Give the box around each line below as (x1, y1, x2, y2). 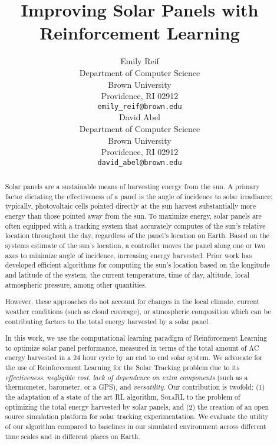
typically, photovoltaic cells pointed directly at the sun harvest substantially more (5, 201, 256, 211)
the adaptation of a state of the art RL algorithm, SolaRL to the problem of (5, 392, 240, 402)
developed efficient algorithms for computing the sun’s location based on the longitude (5, 260, 270, 270)
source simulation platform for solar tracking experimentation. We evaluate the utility (5, 411, 269, 421)
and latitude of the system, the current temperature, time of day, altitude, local (5, 270, 249, 280)
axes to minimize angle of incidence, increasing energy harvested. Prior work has (5, 250, 252, 260)
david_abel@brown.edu (97, 158, 182, 167)
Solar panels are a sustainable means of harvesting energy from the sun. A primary (5, 182, 260, 192)
